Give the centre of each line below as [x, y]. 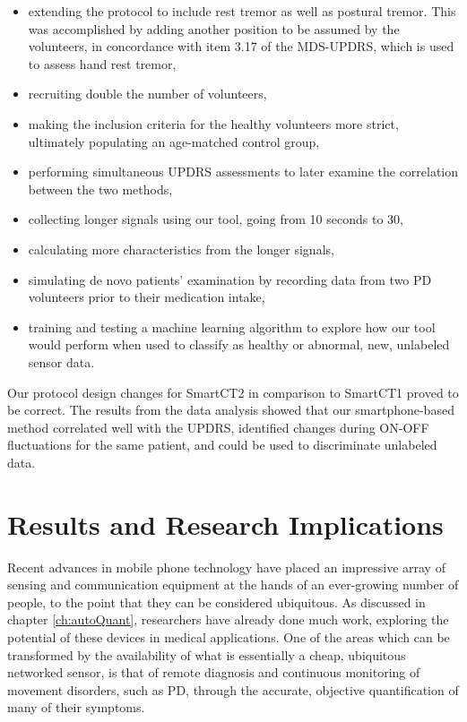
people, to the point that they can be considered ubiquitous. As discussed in [216, 602]
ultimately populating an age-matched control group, [174, 141]
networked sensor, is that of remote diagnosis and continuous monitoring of [214, 672]
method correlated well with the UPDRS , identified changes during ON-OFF [218, 427]
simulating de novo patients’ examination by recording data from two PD [230, 279]
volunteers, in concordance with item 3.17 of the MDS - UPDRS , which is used [241, 46]
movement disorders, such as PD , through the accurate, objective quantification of [233, 689]
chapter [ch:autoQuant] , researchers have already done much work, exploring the [228, 619]
